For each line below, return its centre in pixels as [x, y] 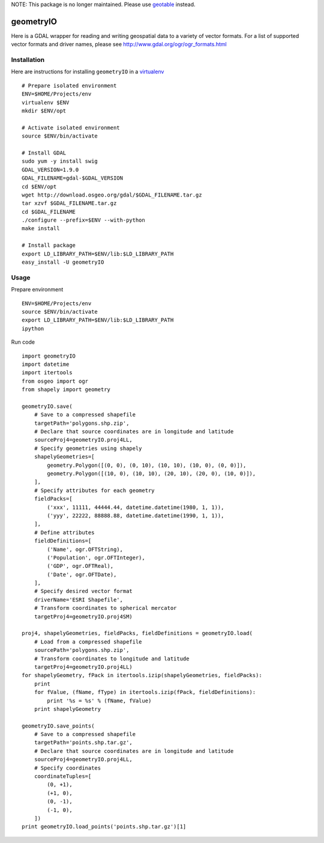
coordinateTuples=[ [63, 776]
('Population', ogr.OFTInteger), [96, 558]
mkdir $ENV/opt [44, 111]
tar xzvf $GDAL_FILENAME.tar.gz [69, 203]
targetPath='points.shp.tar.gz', [83, 743]
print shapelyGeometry [67, 709]
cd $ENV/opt [39, 187]
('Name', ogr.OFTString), [85, 549]
